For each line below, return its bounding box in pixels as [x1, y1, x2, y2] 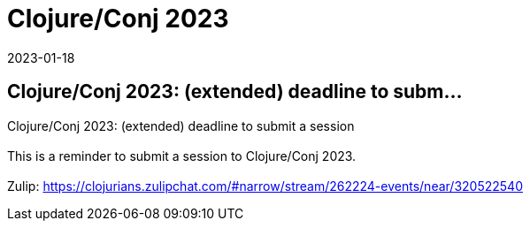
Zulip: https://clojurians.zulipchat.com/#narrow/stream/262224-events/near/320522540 [7, 178, 523, 194]
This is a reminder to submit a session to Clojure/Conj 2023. [7, 148, 357, 163]
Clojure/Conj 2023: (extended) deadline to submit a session [7, 118, 355, 133]
